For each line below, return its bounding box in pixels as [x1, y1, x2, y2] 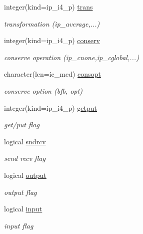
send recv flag [4, 153, 45, 163]
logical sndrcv [4, 136, 46, 146]
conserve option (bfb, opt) [4, 85, 82, 96]
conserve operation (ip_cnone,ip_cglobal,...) [4, 52, 139, 62]
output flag [4, 186, 37, 197]
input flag [4, 220, 33, 230]
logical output [4, 169, 46, 180]
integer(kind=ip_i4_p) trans [4, 2, 93, 12]
